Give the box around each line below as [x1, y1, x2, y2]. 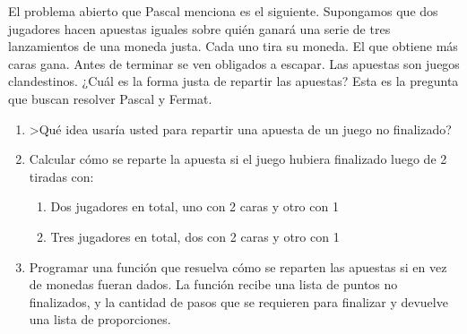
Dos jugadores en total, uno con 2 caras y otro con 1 [50, 197, 339, 216]
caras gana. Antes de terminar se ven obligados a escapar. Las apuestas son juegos [8, 54, 460, 73]
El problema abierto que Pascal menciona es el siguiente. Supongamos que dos [8, 2, 438, 20]
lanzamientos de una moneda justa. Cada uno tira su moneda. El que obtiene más [8, 37, 458, 56]
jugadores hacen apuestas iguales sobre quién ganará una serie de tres [8, 19, 391, 38]
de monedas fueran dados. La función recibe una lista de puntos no [29, 275, 398, 294]
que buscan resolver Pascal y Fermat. [8, 89, 212, 107]
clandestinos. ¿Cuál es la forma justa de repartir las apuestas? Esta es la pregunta [8, 72, 459, 90]
